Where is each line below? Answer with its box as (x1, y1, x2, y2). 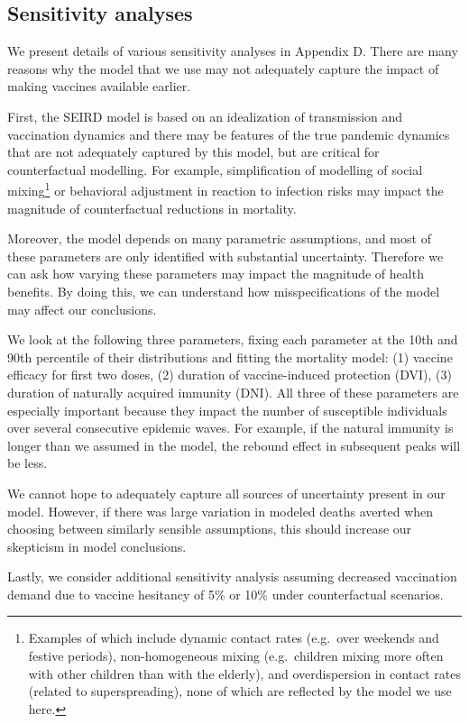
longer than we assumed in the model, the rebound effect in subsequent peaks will (7, 435, 461, 454)
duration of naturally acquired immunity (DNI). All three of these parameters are (7, 382, 459, 401)
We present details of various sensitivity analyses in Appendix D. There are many (7, 41, 458, 60)
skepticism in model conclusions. (7, 536, 187, 555)
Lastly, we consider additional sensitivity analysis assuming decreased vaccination (7, 567, 457, 586)
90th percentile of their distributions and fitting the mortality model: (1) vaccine (7, 347, 453, 366)
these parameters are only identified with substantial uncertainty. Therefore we (7, 246, 444, 265)
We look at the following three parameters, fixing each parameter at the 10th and (7, 330, 458, 349)
